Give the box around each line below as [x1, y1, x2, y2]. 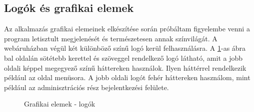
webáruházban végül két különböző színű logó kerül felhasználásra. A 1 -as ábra [4, 43, 246, 53]
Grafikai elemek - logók [24, 99, 95, 109]
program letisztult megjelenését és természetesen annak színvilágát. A [4, 33, 217, 43]
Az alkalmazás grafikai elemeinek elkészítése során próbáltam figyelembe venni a [4, 23, 250, 34]
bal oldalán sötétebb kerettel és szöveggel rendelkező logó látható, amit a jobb [4, 52, 243, 63]
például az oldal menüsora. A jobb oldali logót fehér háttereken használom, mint [4, 72, 250, 83]
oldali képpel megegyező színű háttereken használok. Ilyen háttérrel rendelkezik [4, 62, 246, 73]
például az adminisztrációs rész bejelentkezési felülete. [4, 82, 169, 92]
